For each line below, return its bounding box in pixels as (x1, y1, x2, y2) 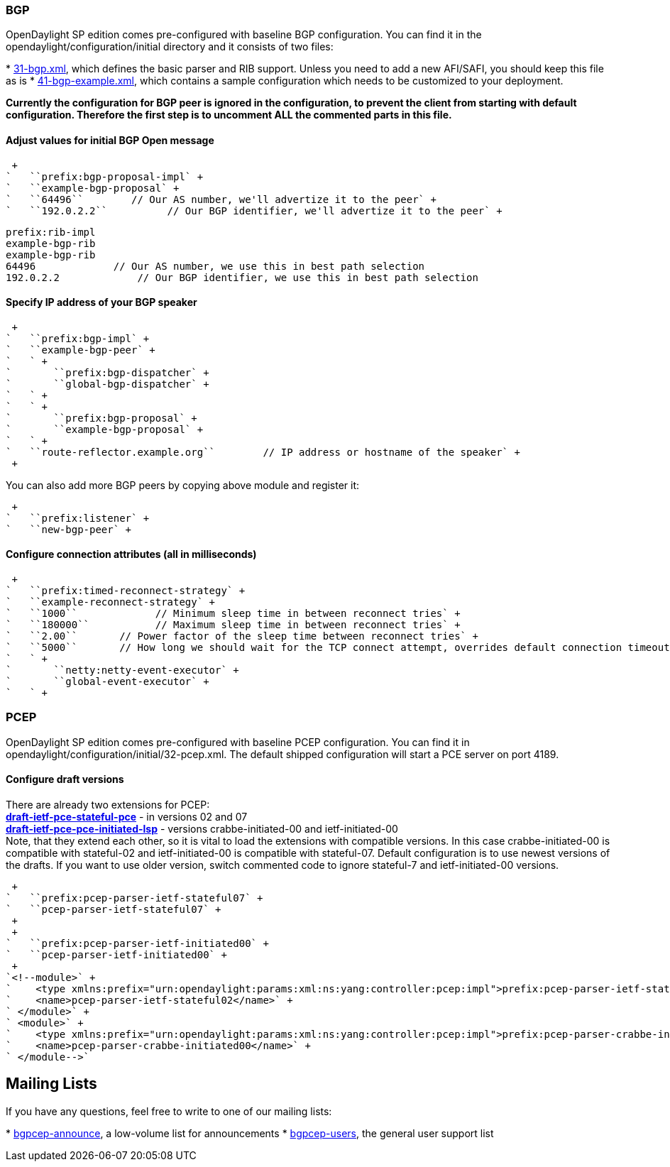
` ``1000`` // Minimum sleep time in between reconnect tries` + (6, 608, 461, 620)
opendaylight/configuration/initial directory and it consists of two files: (6, 40, 334, 53)
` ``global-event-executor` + (6, 676, 209, 688)
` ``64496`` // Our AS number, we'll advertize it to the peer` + (6, 193, 436, 205)
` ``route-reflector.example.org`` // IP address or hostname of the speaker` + (6, 446, 520, 458)
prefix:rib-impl (6, 226, 96, 238)
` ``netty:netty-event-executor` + (6, 664, 239, 676)
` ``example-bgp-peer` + (6, 344, 155, 356)
